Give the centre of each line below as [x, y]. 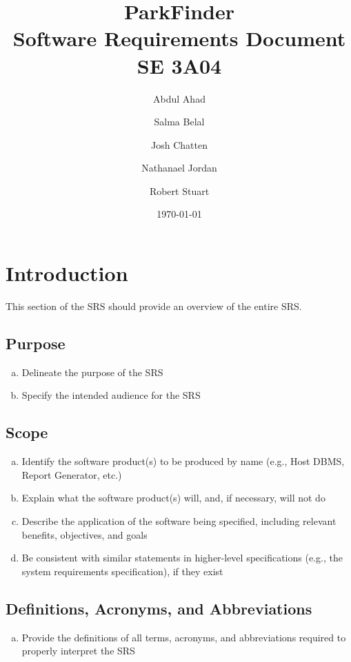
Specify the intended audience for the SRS [111, 395]
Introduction [67, 273]
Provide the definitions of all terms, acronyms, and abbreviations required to [184, 637]
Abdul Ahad [179, 98]
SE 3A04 [179, 65]
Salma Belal [179, 122]
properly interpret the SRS [78, 651]
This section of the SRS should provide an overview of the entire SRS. [154, 306]
